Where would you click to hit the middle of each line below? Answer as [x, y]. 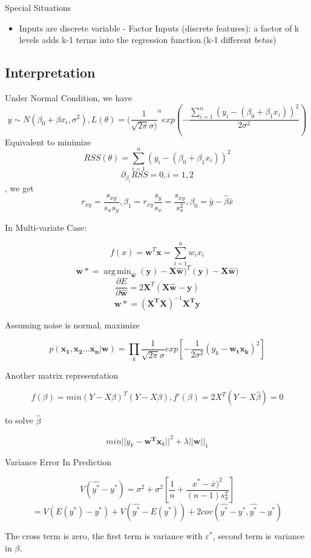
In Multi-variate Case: [46, 228]
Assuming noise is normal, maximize [72, 324]
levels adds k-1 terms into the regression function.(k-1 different [135, 40]
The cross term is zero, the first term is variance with [104, 536]
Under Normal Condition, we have [69, 97]
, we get [19, 188]
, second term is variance [259, 536]
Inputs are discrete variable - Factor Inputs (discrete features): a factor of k [159, 28]
